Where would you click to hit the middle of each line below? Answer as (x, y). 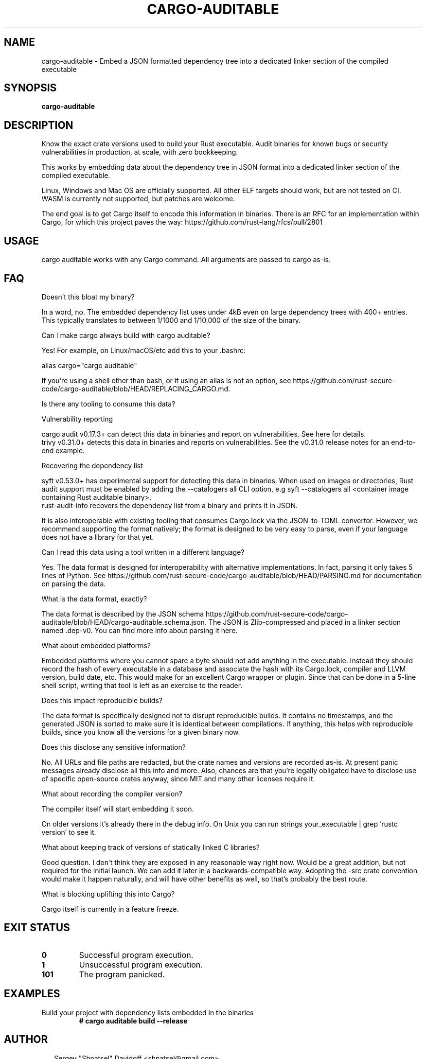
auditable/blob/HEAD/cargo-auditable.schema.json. (124, 622)
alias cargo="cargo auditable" (89, 365)
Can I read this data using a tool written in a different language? (143, 552)
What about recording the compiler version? (112, 794)
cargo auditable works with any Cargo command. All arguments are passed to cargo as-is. (186, 260)
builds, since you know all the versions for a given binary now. (141, 732)
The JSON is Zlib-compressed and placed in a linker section (305, 622)
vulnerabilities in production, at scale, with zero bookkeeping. (140, 152)
